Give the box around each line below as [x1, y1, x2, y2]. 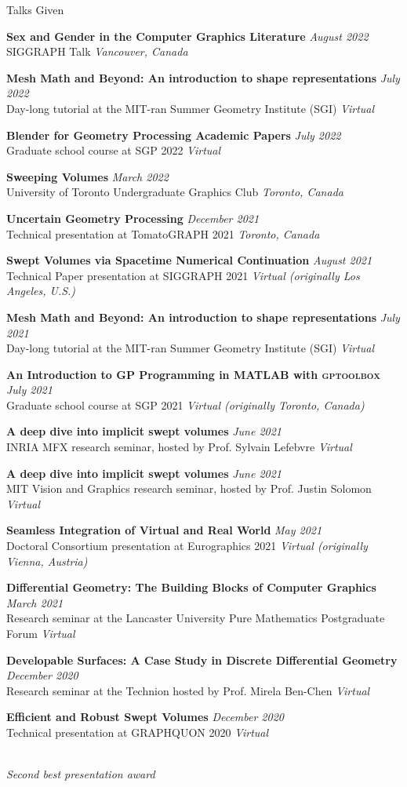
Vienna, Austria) [6, 552, 88, 569]
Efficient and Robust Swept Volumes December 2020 [6, 709, 284, 725]
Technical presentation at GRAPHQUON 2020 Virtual [6, 723, 269, 740]
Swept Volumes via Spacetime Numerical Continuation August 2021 [6, 252, 372, 268]
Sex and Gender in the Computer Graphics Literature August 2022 [6, 27, 369, 44]
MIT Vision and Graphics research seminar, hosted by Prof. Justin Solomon [6, 480, 372, 497]
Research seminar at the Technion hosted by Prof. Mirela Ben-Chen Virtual [6, 682, 370, 698]
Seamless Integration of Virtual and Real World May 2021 [6, 522, 322, 538]
